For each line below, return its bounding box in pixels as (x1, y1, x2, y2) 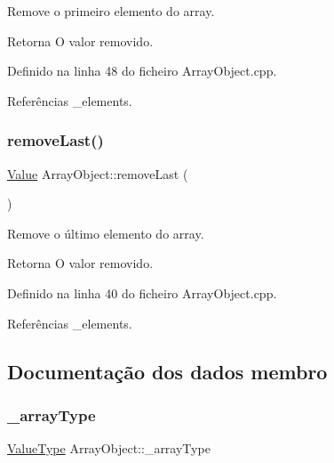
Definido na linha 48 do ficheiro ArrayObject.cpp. (7, 61, 277, 80)
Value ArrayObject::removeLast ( (7, 164, 188, 183)
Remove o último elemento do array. (7, 223, 204, 242)
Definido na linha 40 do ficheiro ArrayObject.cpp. (7, 283, 277, 302)
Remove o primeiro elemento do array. (7, 2, 215, 20)
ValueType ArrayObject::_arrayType (7, 439, 211, 458)
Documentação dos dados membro (7, 357, 328, 385)
